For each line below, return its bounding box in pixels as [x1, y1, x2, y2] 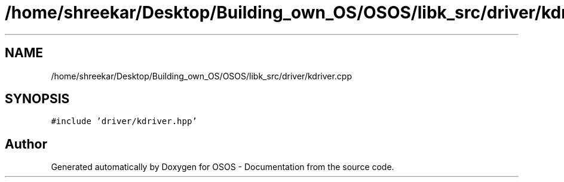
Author [5, 136, 47, 152]
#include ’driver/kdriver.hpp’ [51, 116, 197, 127]
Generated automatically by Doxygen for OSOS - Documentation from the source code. [51, 162, 394, 172]
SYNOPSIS [5, 91, 70, 107]
